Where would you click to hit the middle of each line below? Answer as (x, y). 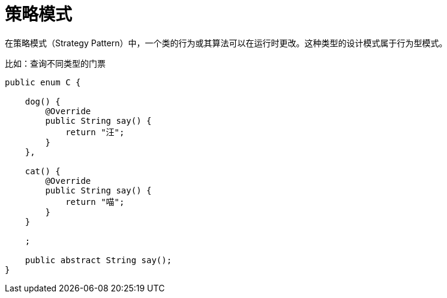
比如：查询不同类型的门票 (55, 63)
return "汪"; (95, 132)
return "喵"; (95, 202)
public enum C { (43, 82)
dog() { (43, 101)
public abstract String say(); (98, 260)
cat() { (43, 171)
